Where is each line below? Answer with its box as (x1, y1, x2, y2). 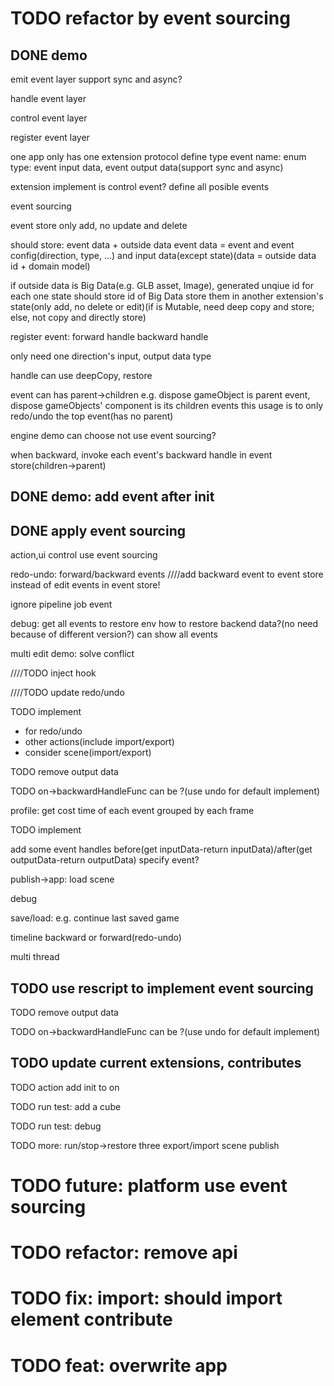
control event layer (10, 112, 88, 124)
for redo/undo (24, 725, 83, 737)
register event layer (10, 132, 90, 143)
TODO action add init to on (10, 1081, 120, 1093)
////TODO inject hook (10, 667, 97, 679)
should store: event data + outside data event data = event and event (10, 239, 295, 251)
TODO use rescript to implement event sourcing (10, 980, 314, 997)
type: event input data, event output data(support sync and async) (10, 162, 284, 173)
